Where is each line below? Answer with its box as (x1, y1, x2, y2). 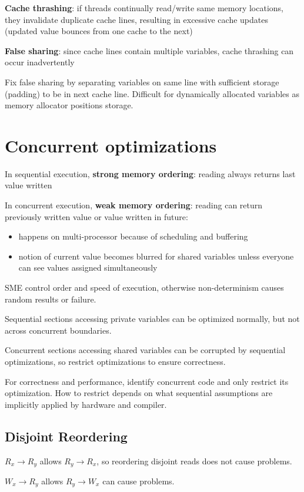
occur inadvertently (5, 56, 75, 68)
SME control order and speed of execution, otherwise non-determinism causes (5, 281, 284, 294)
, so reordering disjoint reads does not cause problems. (96, 454, 292, 467)
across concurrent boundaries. (5, 324, 112, 336)
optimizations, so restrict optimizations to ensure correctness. (5, 355, 226, 367)
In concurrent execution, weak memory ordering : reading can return (5, 199, 263, 211)
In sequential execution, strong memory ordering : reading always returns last (5, 167, 296, 179)
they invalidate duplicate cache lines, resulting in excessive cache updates (5, 13, 268, 25)
